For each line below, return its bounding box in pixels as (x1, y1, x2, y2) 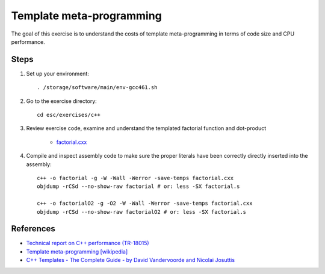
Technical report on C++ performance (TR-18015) (26, 240, 150, 247)
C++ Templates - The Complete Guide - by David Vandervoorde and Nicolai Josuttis (26, 257, 235, 264)
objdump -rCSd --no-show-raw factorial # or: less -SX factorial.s (37, 183, 240, 190)
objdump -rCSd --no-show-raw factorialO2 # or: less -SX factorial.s (37, 208, 247, 215)
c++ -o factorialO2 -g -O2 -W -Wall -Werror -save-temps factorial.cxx (37, 200, 253, 207)
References (11, 223, 55, 234)
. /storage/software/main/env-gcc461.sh (37, 84, 158, 91)
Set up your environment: (26, 70, 90, 77)
